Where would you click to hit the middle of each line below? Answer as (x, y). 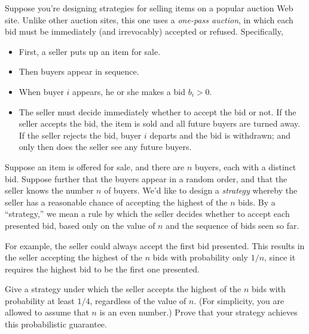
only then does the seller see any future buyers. (105, 147)
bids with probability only (200, 257)
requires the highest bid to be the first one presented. (102, 269)
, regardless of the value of (138, 300)
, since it (280, 257)
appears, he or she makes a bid (129, 91)
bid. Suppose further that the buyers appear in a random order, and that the (146, 178)
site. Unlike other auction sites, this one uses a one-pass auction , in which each (149, 19)
